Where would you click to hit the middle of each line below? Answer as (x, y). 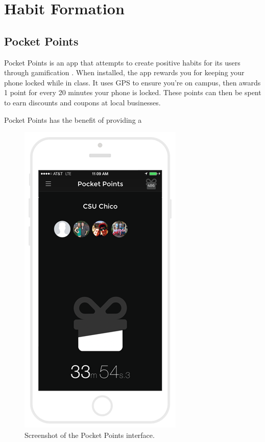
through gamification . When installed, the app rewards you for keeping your (124, 72)
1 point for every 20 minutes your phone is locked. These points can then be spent (133, 92)
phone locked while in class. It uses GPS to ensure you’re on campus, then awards (132, 82)
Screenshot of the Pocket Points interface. (90, 435)
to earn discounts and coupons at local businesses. (82, 102)
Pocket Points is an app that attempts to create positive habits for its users (122, 62)
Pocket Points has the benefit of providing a (73, 119)
